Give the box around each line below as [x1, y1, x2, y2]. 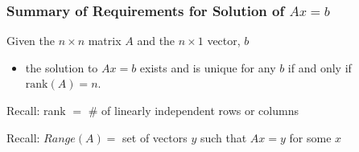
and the [137, 32, 175, 49]
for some [289, 129, 332, 146]
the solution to [25, 59, 98, 76]
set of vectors [122, 129, 188, 146]
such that [200, 129, 247, 146]
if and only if [287, 59, 352, 76]
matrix [88, 32, 122, 49]
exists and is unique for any [139, 59, 276, 76]
